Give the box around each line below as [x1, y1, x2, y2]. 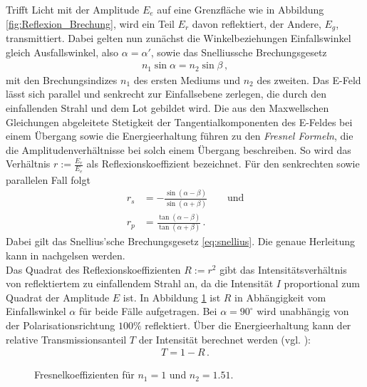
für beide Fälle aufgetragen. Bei [78, 304, 217, 319]
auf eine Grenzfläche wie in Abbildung [157, 2, 324, 16]
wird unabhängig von [257, 304, 349, 319]
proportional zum [284, 276, 360, 291]
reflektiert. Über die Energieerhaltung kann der [145, 317, 351, 332]
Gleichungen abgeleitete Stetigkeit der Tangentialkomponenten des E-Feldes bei [6, 114, 353, 129]
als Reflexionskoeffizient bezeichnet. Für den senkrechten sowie [86, 156, 360, 171]
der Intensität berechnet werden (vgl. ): [138, 331, 311, 346]
